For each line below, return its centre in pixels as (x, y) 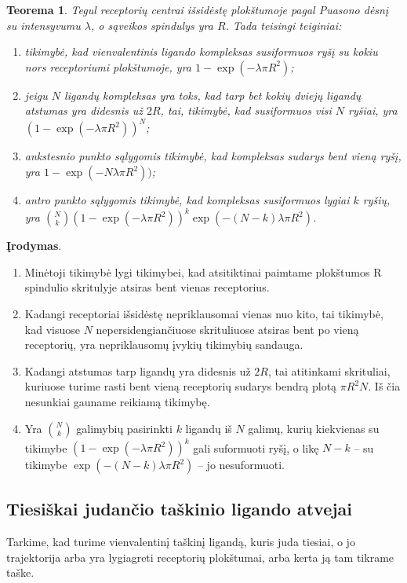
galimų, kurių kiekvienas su (314, 428)
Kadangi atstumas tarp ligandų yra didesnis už (138, 370)
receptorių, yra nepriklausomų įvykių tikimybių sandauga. (164, 345)
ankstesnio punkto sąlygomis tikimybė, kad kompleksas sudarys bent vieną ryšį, (213, 156)
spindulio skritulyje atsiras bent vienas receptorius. (147, 287)
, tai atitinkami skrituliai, (329, 370)
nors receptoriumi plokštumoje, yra (108, 66)
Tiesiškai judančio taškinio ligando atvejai (180, 509)
